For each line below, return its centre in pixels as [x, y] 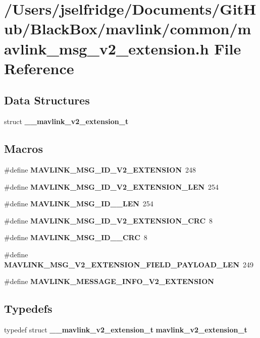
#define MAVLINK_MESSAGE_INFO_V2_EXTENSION [109, 281]
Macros [23, 149]
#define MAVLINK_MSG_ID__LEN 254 [79, 204]
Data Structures [47, 100]
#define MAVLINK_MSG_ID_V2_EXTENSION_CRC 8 [109, 220]
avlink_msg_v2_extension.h [107, 48]
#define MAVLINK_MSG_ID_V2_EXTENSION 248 [100, 169]
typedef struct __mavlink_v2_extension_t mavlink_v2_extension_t [126, 329]
